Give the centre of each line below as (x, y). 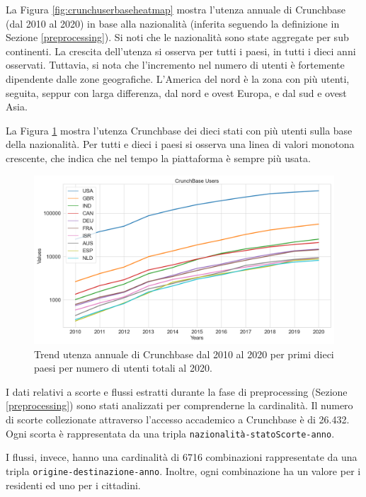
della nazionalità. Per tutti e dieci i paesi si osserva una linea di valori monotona (180, 144)
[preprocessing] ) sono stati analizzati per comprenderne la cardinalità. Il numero (179, 405)
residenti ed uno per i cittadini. (73, 485)
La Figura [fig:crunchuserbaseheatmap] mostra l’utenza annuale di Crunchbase (176, 9)
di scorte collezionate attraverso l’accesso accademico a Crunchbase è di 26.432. (178, 419)
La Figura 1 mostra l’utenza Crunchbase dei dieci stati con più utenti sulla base (179, 130)
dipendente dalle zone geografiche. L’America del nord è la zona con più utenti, (178, 78)
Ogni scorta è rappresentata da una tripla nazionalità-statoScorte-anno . (170, 433)
